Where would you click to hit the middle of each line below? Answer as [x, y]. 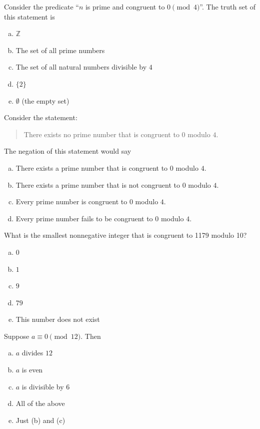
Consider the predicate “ [41, 7]
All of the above [40, 403]
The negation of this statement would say [68, 151]
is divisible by [43, 386]
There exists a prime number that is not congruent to [98, 184]
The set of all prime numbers [60, 50]
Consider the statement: [41, 117]
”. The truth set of [228, 7]
